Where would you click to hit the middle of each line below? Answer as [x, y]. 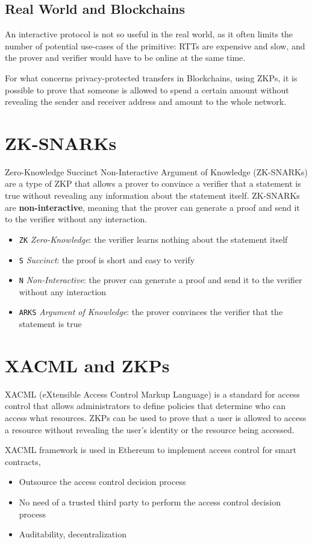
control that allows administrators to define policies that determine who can [145, 406]
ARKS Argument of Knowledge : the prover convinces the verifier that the [151, 312]
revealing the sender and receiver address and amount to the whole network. [146, 102]
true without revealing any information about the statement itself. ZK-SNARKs [152, 195]
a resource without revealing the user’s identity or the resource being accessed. [150, 429]
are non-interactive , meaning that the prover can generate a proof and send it [152, 207]
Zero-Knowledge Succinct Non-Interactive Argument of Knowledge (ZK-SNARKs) [156, 171]
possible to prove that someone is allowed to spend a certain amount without [147, 89]
